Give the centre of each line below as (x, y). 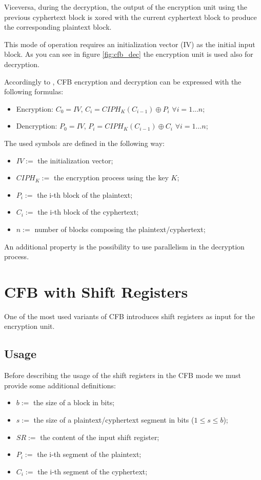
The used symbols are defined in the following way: (84, 143)
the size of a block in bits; (74, 402)
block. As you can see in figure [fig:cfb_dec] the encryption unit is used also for (129, 54)
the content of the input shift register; (100, 437)
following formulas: (34, 91)
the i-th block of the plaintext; (85, 194)
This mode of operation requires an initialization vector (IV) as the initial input (130, 44)
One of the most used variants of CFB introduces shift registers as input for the (129, 316)
